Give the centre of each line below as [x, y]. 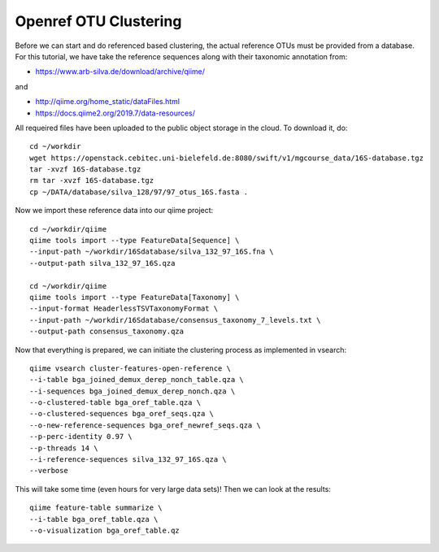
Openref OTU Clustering [98, 21]
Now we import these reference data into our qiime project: [114, 211]
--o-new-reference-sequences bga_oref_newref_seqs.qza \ [146, 425]
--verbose [49, 471]
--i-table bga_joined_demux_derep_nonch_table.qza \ [137, 380]
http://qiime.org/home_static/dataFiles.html [108, 102]
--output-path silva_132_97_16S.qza [102, 263]
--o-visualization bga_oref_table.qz [105, 530]
